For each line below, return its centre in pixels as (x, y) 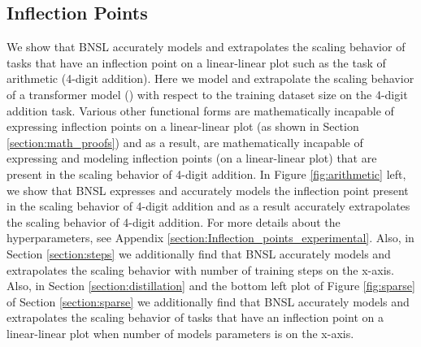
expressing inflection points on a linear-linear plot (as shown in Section (183, 126)
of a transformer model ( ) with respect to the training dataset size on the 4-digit (207, 94)
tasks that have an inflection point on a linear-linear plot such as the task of (196, 62)
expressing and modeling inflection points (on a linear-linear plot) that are (192, 158)
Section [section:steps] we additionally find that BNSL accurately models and (199, 253)
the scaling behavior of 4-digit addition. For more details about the (174, 221)
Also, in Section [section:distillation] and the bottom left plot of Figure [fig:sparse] (211, 286)
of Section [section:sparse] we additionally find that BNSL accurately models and (208, 301)
